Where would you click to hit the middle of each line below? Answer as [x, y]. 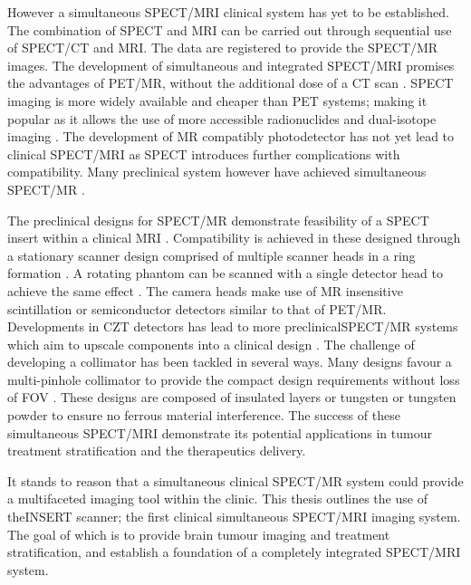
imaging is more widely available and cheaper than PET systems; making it [217, 100]
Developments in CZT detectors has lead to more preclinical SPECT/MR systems [233, 326]
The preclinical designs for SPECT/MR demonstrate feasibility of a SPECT [218, 220]
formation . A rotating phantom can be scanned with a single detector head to [225, 273]
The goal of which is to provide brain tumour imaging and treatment [199, 534]
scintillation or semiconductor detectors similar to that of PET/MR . [197, 308]
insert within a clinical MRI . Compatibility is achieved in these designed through [234, 238]
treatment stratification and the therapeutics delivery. [157, 451]
